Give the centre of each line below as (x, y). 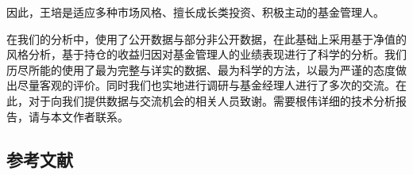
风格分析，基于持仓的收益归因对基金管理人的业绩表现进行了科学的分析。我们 (206, 54)
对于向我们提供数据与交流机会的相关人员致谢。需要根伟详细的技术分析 (212, 100)
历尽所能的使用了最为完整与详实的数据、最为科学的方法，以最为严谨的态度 (201, 69)
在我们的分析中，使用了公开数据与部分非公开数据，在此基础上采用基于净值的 (206, 38)
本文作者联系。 (89, 116)
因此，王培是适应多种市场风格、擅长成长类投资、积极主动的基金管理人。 (195, 12)
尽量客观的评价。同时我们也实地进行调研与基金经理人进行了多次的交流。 (206, 85)
